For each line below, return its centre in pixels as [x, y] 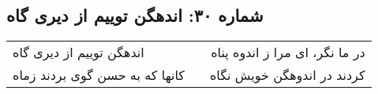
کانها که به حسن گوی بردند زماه [99, 75]
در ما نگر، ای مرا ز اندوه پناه [288, 52]
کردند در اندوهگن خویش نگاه [287, 75]
